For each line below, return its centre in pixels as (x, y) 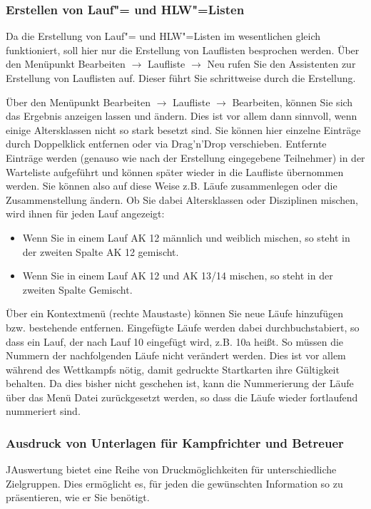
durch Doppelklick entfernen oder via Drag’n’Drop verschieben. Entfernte (166, 144)
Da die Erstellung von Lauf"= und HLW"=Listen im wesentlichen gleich (163, 36)
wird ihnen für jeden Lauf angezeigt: (85, 214)
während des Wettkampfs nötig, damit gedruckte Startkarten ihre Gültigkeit (173, 369)
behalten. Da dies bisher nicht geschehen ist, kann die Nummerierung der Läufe (180, 383)
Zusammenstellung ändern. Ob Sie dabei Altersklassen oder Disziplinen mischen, (182, 199)
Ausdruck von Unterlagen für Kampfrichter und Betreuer (175, 442)
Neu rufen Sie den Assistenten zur (281, 64)
